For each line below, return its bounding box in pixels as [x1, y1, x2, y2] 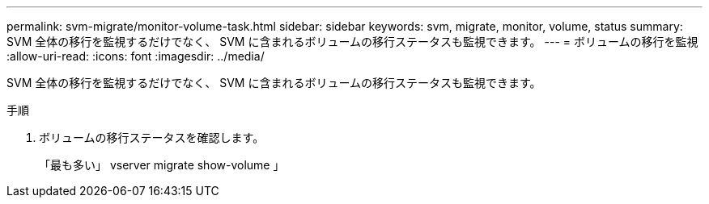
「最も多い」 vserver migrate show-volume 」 [39, 158, 285, 172]
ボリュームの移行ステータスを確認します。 [39, 131, 265, 144]
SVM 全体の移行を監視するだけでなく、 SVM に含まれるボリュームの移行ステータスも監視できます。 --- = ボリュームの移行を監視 [6, 35, 698, 48]
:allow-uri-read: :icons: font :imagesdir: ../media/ [6, 49, 265, 63]
